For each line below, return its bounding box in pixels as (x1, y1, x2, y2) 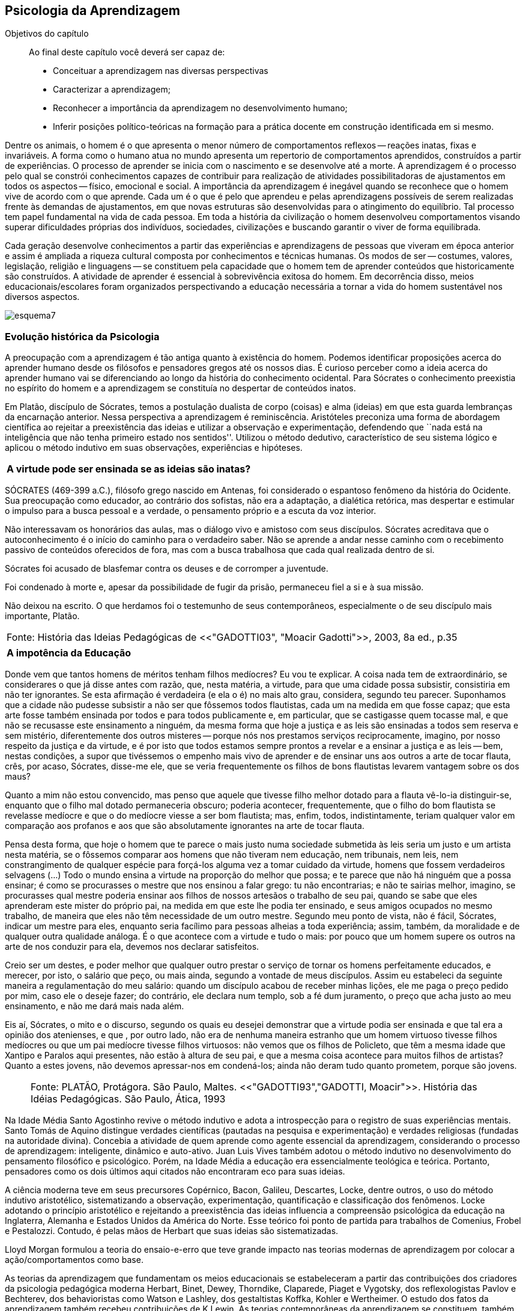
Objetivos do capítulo (5, 28, 89, 39)
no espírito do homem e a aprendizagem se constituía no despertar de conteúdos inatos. (5, 383, 356, 394)
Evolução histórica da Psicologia (5, 330, 160, 343)
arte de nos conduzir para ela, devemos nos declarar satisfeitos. (5, 941, 259, 952)
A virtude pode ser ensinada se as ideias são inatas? (7, 463, 251, 475)
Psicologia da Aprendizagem (5, 3, 181, 18)
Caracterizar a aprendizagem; (53, 84, 171, 95)
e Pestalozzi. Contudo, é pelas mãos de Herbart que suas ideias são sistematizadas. (5, 1226, 339, 1236)
